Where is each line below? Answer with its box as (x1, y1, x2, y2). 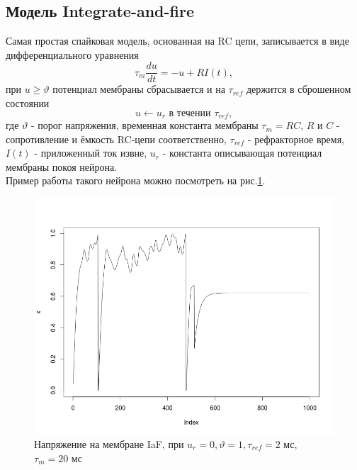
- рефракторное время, (247, 131, 344, 146)
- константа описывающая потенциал (162, 145, 322, 160)
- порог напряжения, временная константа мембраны (30, 118, 259, 133)
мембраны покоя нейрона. (6, 159, 118, 174)
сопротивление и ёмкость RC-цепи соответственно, (6, 131, 227, 146)
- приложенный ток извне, (34, 145, 147, 160)
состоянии (6, 96, 50, 111)
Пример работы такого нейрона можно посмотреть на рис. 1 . (6, 173, 266, 188)
